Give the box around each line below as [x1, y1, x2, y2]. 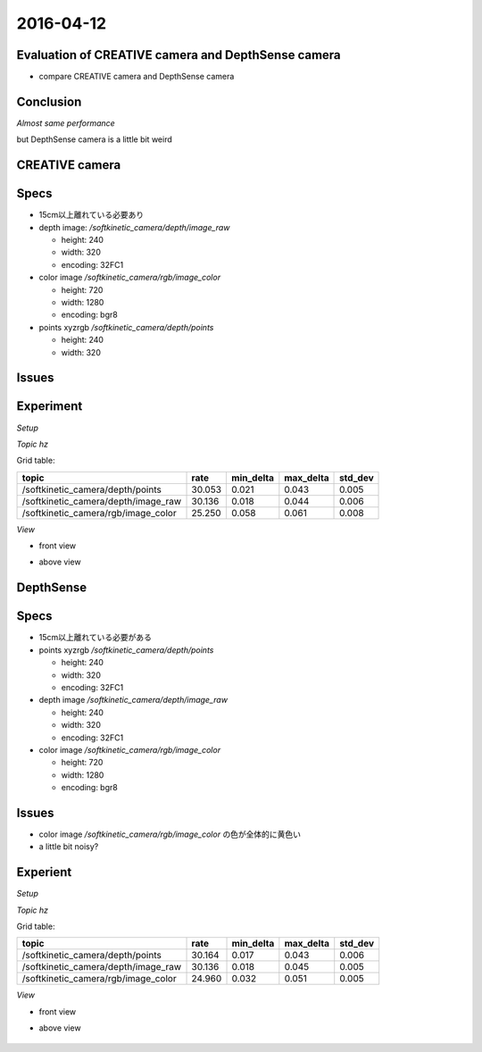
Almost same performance [16, 117, 115, 129]
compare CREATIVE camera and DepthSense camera [38, 71, 235, 82]
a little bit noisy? [38, 841, 99, 852]
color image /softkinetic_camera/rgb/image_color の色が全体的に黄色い [38, 829, 302, 839]
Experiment [16, 398, 83, 414]
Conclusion [16, 94, 82, 109]
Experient [16, 864, 72, 880]
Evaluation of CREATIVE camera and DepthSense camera [16, 47, 341, 63]
